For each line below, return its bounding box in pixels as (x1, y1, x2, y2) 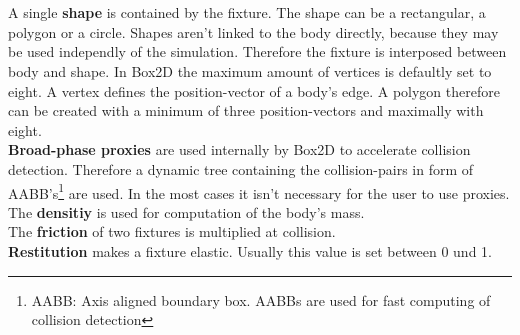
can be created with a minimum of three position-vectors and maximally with (8, 100, 484, 121)
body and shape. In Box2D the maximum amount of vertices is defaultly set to (8, 60, 492, 81)
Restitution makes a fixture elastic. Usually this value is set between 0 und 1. (8, 240, 492, 261)
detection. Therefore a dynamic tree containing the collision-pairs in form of (8, 158, 474, 179)
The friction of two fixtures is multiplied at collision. (8, 221, 336, 242)
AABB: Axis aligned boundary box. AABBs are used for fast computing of (31, 289, 491, 310)
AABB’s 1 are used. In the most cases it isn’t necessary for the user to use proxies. (8, 179, 510, 203)
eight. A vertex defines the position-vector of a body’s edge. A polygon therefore (8, 80, 500, 101)
